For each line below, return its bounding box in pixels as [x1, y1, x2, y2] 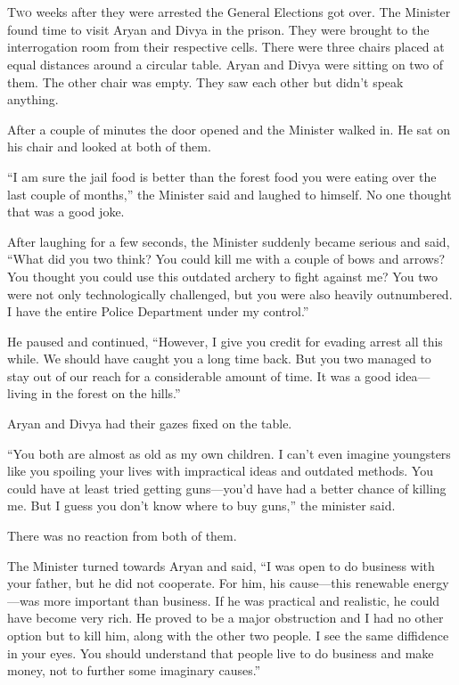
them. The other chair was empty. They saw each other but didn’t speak [7, 72, 404, 91]
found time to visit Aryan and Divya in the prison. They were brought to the [7, 20, 430, 38]
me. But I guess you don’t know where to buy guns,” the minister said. [7, 496, 396, 515]
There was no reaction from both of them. [7, 526, 237, 545]
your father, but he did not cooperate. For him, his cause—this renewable [7, 574, 409, 592]
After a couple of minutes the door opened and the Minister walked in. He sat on [7, 119, 450, 138]
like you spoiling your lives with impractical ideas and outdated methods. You [7, 461, 433, 480]
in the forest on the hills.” [41, 384, 181, 403]
